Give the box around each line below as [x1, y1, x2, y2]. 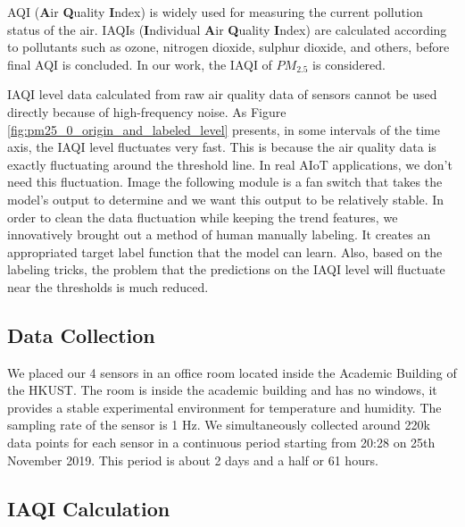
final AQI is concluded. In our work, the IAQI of [7, 54, 272, 73]
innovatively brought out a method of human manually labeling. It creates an [7, 225, 431, 244]
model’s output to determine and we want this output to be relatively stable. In [7, 189, 444, 208]
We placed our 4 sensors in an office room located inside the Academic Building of [7, 363, 457, 381]
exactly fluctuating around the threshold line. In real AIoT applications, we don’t [7, 155, 453, 173]
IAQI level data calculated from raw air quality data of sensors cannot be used [7, 85, 437, 104]
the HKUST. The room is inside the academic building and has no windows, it [7, 381, 437, 399]
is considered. [312, 54, 386, 73]
